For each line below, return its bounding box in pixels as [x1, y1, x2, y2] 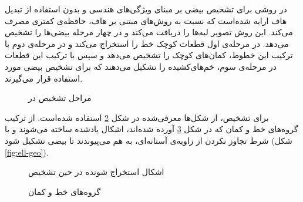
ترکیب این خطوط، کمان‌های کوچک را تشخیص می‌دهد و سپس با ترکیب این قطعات [5, 49, 293, 61]
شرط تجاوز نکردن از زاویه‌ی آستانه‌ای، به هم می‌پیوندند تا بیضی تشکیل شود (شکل [5, 134, 292, 146]
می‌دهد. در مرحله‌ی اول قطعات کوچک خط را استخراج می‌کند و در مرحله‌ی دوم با [5, 37, 289, 49]
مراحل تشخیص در [28, 92, 92, 104]
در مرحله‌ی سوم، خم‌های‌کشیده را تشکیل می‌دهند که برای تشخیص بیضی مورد [5, 60, 277, 72]
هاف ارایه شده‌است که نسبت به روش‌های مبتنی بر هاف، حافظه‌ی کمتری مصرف [5, 14, 287, 26]
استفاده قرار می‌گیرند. [5, 72, 83, 84]
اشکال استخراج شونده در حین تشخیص [28, 166, 164, 178]
